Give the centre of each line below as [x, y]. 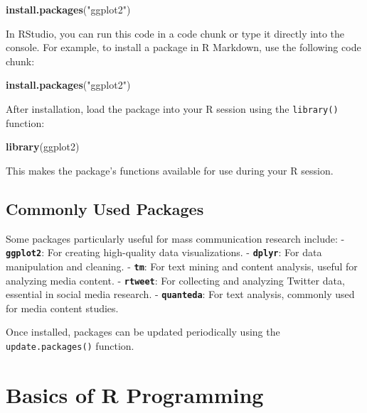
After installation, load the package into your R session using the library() [172, 108]
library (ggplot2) [43, 147]
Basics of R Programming [135, 394]
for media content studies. [62, 308]
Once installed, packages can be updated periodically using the [143, 332]
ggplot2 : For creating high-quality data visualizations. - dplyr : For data [164, 252]
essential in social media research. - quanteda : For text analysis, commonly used [180, 294]
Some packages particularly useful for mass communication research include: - [175, 238]
